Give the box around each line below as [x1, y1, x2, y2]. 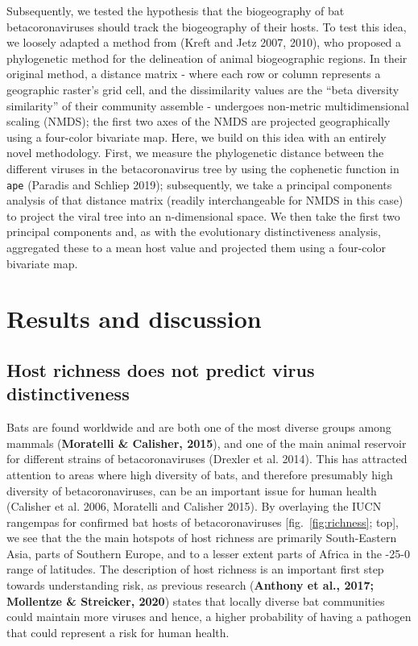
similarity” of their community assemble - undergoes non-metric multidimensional [6, 97, 409, 114]
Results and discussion [6, 302, 262, 335]
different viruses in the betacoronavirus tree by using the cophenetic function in [6, 159, 399, 176]
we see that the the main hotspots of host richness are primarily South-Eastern [6, 529, 397, 546]
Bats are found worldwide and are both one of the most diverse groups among [6, 419, 391, 436]
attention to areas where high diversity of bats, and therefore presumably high [6, 466, 393, 482]
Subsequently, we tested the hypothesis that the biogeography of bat [6, 2, 345, 19]
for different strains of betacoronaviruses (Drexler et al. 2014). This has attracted [6, 450, 408, 467]
